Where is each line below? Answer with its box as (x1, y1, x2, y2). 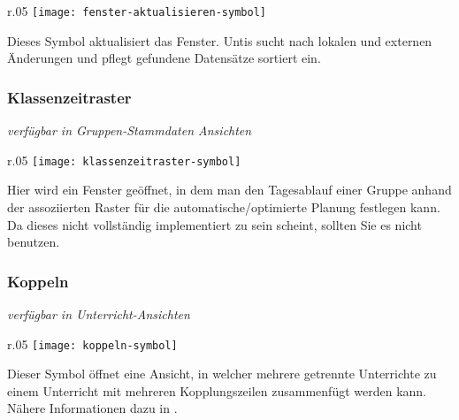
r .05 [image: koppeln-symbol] (7, 334, 178, 353)
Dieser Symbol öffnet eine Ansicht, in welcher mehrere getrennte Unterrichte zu (7, 364, 437, 383)
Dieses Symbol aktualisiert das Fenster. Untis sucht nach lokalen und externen (7, 31, 432, 50)
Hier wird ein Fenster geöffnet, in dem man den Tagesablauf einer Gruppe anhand (7, 180, 452, 199)
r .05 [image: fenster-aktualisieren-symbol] (7, 2, 266, 19)
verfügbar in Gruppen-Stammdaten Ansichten (7, 121, 252, 140)
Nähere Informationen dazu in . (7, 399, 178, 417)
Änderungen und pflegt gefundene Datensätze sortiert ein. (7, 49, 321, 67)
